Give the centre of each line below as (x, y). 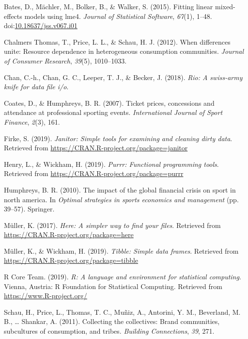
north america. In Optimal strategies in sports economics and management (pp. (121, 199)
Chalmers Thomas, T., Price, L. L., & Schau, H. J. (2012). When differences (117, 41)
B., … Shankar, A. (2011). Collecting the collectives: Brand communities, (112, 321)
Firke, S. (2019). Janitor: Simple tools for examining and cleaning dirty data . (118, 138)
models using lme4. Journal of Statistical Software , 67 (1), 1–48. (118, 16)
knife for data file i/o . (36, 87)
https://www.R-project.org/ (46, 296)
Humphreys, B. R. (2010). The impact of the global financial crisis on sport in (120, 189)
